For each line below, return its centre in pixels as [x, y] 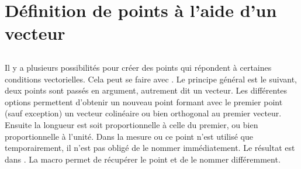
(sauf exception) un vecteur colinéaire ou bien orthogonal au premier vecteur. [143, 113]
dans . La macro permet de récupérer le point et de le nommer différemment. [143, 159]
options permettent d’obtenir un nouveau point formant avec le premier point [144, 101]
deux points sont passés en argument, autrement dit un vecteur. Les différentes [146, 90]
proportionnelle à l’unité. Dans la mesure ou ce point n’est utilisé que [129, 136]
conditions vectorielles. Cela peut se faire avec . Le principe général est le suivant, [151, 79]
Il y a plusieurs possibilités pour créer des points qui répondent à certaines [138, 67]
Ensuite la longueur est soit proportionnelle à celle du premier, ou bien [132, 124]
